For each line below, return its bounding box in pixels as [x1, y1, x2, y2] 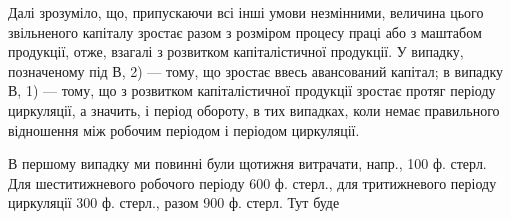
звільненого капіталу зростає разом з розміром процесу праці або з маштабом [8, 21, 482, 42]
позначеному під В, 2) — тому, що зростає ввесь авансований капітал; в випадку [8, 60, 504, 81]
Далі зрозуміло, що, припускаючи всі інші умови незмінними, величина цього [8, 2, 484, 22]
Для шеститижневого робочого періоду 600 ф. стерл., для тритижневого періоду [8, 172, 497, 193]
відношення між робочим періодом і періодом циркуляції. [8, 119, 360, 140]
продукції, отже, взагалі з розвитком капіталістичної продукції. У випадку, [8, 41, 464, 62]
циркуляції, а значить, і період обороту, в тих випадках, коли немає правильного [8, 99, 500, 120]
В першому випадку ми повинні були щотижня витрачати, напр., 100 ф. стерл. [8, 153, 487, 174]
